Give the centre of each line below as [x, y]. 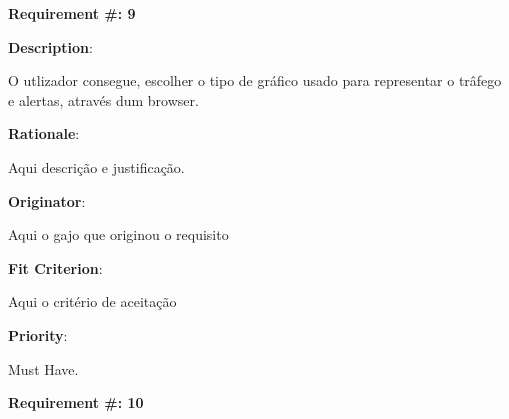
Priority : [38, 334]
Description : [50, 46]
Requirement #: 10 [76, 402]
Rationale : [44, 133]
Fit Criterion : [55, 267]
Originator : [47, 200]
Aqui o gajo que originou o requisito [118, 234]
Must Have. [43, 368]
